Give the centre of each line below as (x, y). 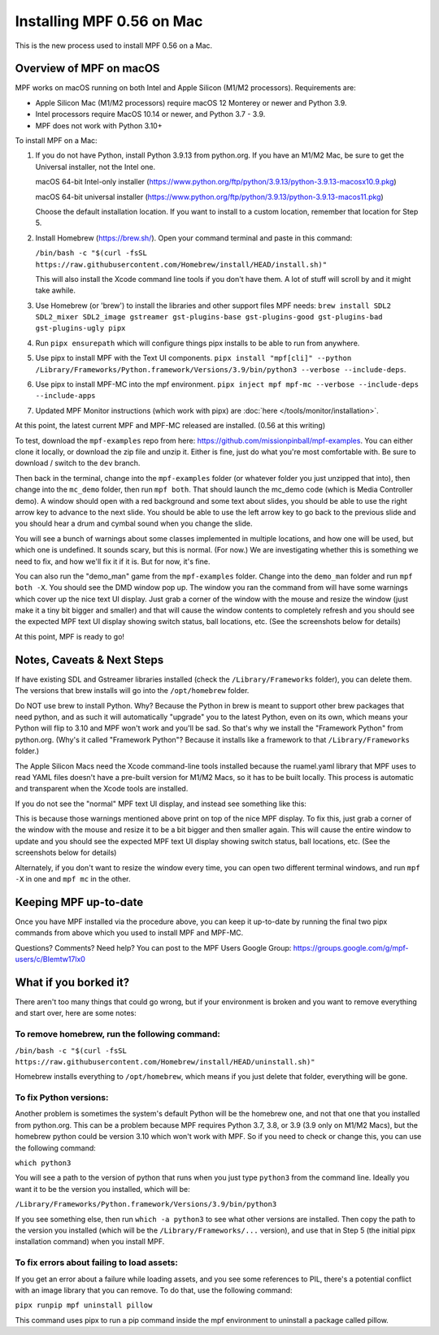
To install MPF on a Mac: (56, 141)
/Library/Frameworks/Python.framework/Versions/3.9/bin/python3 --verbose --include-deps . (221, 369)
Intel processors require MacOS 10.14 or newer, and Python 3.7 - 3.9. (150, 115)
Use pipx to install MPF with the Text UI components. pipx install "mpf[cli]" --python (193, 358)
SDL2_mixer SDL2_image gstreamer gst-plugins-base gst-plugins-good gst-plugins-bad (209, 317)
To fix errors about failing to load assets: (96, 1263)
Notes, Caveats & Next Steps (89, 659)
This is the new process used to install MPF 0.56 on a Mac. (114, 46)
